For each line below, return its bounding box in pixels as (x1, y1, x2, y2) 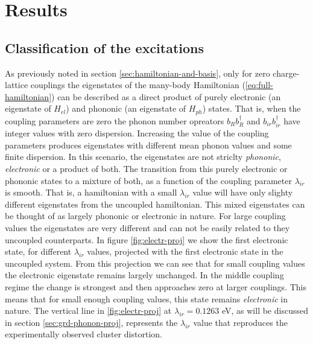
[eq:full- (245, 78, 273, 91)
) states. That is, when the (202, 102, 301, 115)
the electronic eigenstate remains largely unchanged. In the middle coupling (5, 269, 284, 281)
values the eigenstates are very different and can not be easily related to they (5, 221, 290, 234)
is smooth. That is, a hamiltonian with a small (5, 186, 177, 199)
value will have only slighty (192, 186, 293, 199)
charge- (273, 66, 300, 79)
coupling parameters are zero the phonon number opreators (5, 114, 224, 127)
